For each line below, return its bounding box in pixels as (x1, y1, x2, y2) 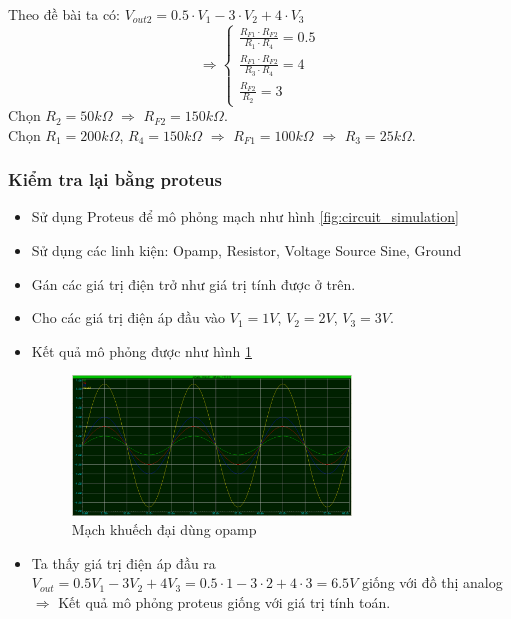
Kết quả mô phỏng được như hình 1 (31, 340, 252, 361)
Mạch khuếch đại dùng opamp (71, 519, 257, 540)
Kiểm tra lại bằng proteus (8, 167, 222, 192)
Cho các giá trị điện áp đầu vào (31, 307, 226, 328)
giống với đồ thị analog (361, 572, 503, 593)
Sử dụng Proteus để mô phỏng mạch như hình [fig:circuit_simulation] (31, 206, 459, 227)
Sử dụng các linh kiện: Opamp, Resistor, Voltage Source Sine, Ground (31, 240, 462, 261)
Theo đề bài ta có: (8, 4, 120, 24)
